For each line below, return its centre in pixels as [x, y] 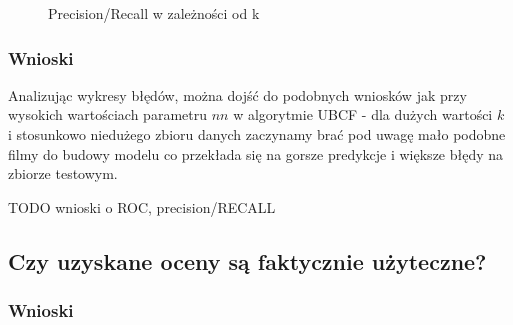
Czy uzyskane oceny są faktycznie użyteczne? [247, 260]
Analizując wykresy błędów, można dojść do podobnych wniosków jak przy [237, 94]
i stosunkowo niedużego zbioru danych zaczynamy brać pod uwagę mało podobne [257, 134]
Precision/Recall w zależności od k [154, 13]
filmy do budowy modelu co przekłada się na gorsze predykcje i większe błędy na [256, 153]
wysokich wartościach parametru [107, 114]
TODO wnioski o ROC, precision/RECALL [142, 206]
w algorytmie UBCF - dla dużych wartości [363, 114]
